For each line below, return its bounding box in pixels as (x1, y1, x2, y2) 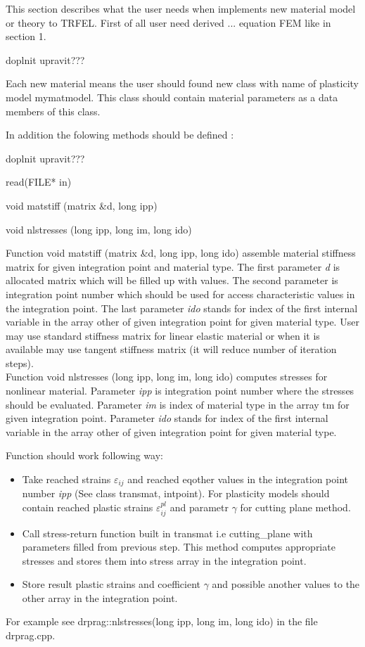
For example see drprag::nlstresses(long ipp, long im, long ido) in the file (6, 614, 318, 629)
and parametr (169, 500, 229, 515)
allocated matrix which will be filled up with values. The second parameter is (6, 273, 338, 288)
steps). (6, 355, 34, 370)
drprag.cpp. (6, 628, 56, 643)
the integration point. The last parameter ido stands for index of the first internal (6, 300, 358, 315)
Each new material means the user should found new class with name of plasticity (6, 76, 359, 91)
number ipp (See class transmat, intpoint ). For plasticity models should (22, 486, 330, 501)
